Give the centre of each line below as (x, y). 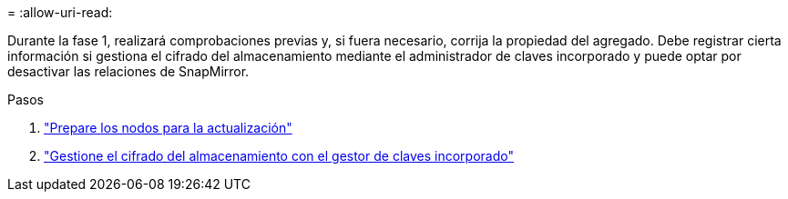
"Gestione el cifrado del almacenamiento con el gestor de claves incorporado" (279, 156)
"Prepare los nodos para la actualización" (168, 128)
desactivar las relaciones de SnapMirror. (128, 71)
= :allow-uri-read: (60, 12)
